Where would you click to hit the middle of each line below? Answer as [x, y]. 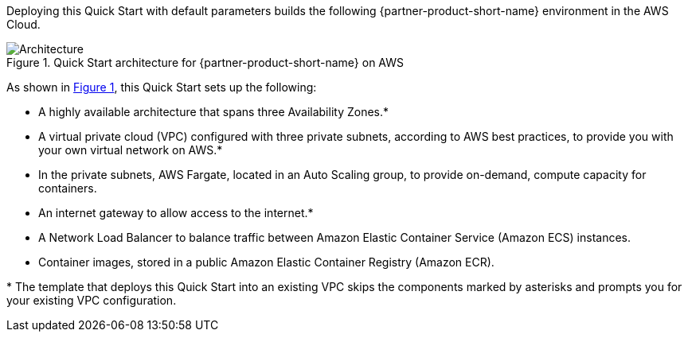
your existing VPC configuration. [92, 300]
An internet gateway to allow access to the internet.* [176, 213]
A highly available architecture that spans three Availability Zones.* [214, 112]
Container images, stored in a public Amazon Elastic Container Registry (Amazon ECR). [266, 262]
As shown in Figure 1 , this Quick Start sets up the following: [162, 87]
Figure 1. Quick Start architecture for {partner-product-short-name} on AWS [205, 62]
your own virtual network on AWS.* [131, 150]
